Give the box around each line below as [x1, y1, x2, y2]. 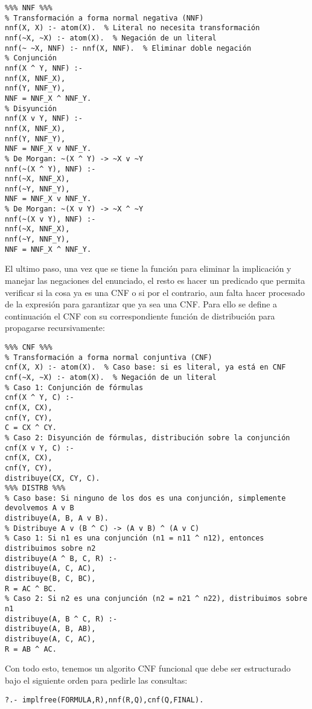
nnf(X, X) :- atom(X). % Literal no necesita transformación [5, 24, 260, 33]
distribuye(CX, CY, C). [5, 473, 100, 483]
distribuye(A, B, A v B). [5, 514, 109, 523]
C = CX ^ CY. [5, 423, 57, 432]
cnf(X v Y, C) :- [5, 443, 74, 452]
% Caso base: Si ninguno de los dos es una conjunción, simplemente [5, 493, 286, 502]
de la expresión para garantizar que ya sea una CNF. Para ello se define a [5, 298, 278, 310]
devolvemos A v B [5, 504, 74, 513]
